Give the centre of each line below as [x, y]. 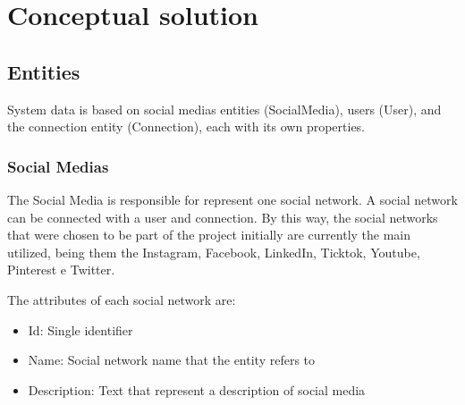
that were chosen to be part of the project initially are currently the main [209, 235]
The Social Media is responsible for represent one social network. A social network [232, 199]
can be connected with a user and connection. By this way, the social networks [223, 217]
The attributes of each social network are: [122, 299]
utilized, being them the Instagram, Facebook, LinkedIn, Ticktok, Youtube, [214, 252]
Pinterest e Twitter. [61, 270]
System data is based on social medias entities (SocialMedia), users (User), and [224, 109]
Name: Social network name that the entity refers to [172, 360]
